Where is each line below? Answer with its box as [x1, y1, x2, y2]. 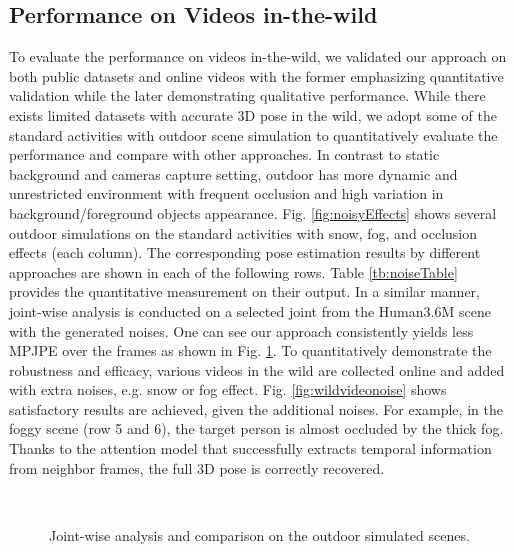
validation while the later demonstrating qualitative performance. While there [9, 85, 486, 106]
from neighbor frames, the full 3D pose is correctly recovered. [9, 457, 385, 478]
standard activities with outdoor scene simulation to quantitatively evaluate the [9, 124, 498, 145]
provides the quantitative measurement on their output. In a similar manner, [9, 281, 481, 302]
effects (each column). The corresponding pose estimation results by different [9, 242, 481, 263]
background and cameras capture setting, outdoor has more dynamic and [9, 163, 458, 184]
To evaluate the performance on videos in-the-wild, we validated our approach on [9, 46, 507, 67]
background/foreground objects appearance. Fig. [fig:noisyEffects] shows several [9, 202, 497, 223]
